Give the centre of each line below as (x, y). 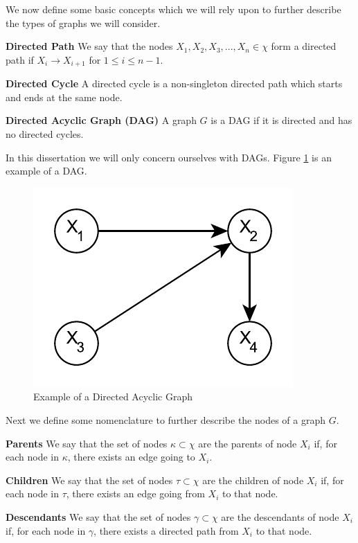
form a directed (304, 46)
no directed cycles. (45, 134)
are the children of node (253, 480)
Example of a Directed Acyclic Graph (113, 397)
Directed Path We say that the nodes (89, 46)
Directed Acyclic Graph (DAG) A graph (101, 120)
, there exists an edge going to (131, 457)
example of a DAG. (46, 171)
